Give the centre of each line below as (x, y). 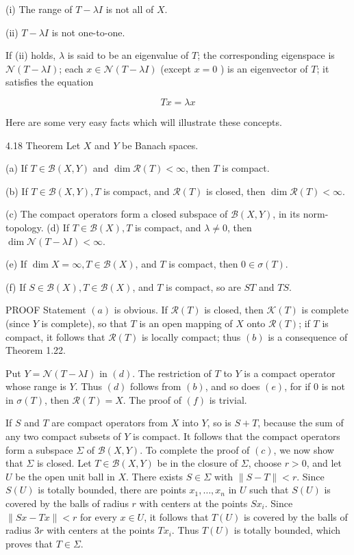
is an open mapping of (186, 323)
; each (71, 68)
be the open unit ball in (65, 476)
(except (176, 68)
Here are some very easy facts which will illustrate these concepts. (144, 121)
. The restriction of (172, 373)
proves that (29, 543)
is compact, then (203, 264)
